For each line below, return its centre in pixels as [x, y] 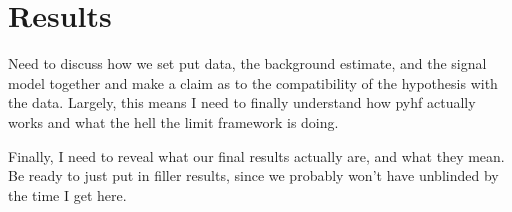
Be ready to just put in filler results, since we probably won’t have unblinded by [253, 175]
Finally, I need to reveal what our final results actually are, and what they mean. [256, 155]
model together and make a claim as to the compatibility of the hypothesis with [253, 82]
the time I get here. [67, 194]
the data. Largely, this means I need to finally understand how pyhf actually [242, 102]
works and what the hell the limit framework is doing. [173, 121]
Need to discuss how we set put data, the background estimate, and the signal [247, 63]
